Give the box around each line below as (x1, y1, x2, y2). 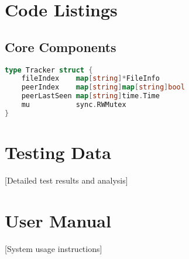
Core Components (5, 37, 116, 56)
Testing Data (5, 140, 111, 164)
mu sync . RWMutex (21, 101, 126, 109)
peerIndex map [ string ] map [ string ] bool (21, 83, 185, 92)
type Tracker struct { (5, 65, 93, 74)
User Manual (5, 208, 111, 232)
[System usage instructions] (5, 242, 102, 254)
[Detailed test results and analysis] (5, 174, 128, 186)
